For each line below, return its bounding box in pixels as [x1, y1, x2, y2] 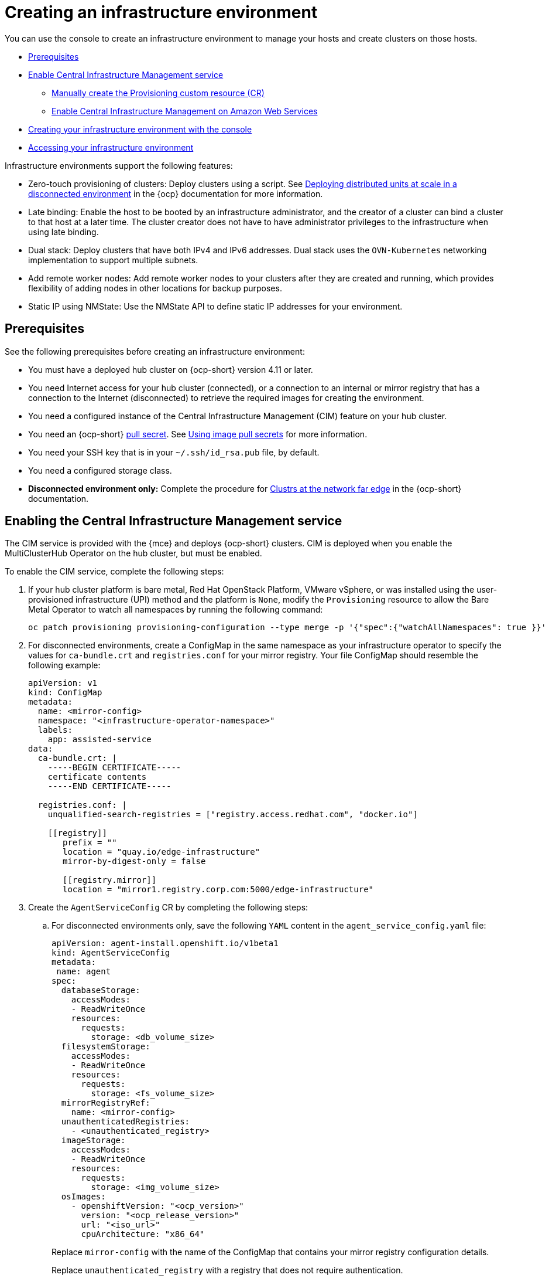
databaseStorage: [61, 985, 140, 995]
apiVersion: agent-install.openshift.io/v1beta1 [52, 939, 279, 949]
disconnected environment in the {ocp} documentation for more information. [28, 188, 323, 199]
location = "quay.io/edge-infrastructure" [63, 847, 260, 857]
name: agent [56, 967, 111, 977]
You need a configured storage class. [28, 465, 172, 475]
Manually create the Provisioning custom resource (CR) [52, 87, 265, 98]
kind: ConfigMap [28, 688, 102, 698]
